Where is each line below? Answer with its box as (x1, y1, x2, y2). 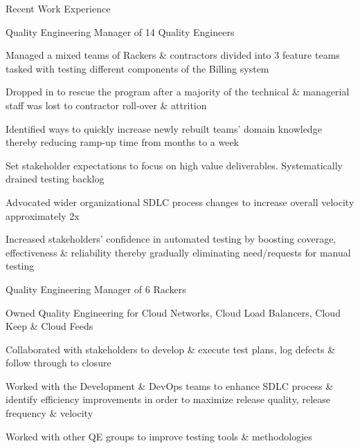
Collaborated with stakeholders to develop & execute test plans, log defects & (6, 342, 336, 356)
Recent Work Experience (6, 1, 111, 15)
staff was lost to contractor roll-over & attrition (6, 97, 207, 112)
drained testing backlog (6, 171, 105, 186)
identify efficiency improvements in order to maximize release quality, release (6, 392, 330, 407)
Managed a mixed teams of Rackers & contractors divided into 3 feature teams (6, 48, 340, 62)
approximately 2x (6, 208, 80, 223)
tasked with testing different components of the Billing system (6, 61, 269, 75)
